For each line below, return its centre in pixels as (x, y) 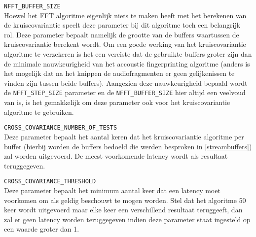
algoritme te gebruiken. (39, 112)
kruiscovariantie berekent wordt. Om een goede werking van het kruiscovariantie (125, 44)
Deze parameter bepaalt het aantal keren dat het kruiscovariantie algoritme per (124, 136)
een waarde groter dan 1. (42, 229)
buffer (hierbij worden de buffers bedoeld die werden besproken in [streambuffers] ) (128, 146)
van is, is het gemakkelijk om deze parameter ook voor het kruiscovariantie (117, 102)
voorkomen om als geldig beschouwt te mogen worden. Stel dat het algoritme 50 (125, 200)
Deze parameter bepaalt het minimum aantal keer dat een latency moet (112, 190)
